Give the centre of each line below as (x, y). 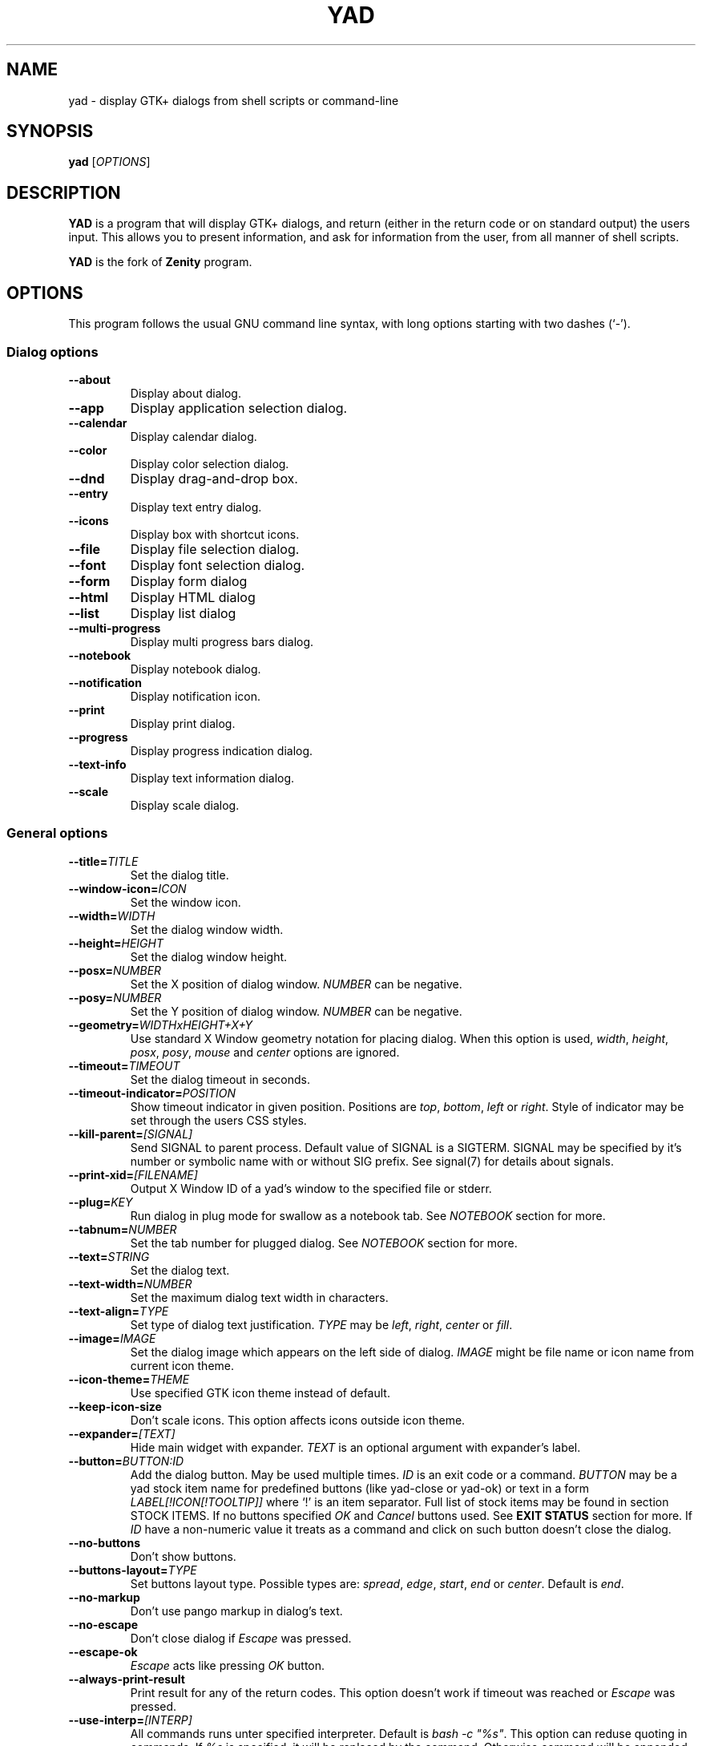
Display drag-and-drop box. (214, 478)
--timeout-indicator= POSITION (152, 1093)
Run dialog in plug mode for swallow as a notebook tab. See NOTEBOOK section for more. (368, 1215)
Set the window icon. (186, 902)
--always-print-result (127, 1679)
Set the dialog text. (180, 1270)
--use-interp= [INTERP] (130, 1720)
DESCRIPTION (64, 192)
